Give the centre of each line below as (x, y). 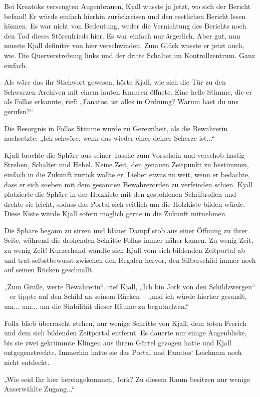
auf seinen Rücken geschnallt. (49, 270)
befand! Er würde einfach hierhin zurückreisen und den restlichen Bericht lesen (125, 16)
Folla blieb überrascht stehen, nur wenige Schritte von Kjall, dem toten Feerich (125, 323)
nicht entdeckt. (27, 362)
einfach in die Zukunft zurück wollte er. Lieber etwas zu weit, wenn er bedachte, (127, 174)
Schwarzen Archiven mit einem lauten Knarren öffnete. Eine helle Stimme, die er (128, 91)
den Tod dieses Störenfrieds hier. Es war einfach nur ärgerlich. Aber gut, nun (122, 35)
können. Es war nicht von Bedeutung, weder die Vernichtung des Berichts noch (125, 26)
